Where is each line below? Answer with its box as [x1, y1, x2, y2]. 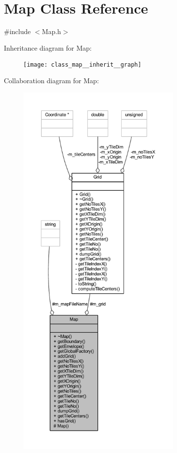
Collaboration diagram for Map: [4, 75, 99, 85]
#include [4, 26, 31, 36]
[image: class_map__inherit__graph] [23, 61, 142, 69]
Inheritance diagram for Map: [4, 42, 92, 53]
